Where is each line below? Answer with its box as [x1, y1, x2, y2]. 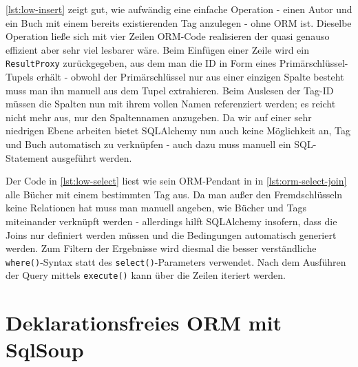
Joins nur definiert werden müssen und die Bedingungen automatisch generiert [6, 227, 337, 242]
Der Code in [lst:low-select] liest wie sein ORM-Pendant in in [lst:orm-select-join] [6, 174, 347, 188]
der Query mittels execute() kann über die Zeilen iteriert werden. [6, 268, 286, 282]
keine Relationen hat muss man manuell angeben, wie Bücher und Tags [6, 200, 306, 215]
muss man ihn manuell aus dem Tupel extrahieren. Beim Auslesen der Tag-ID [6, 83, 334, 97]
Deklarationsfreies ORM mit [6, 308, 282, 337]
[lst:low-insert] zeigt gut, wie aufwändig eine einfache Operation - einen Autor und [6, 2, 352, 16]
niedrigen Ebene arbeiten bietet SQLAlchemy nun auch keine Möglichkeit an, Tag [6, 123, 350, 138]
